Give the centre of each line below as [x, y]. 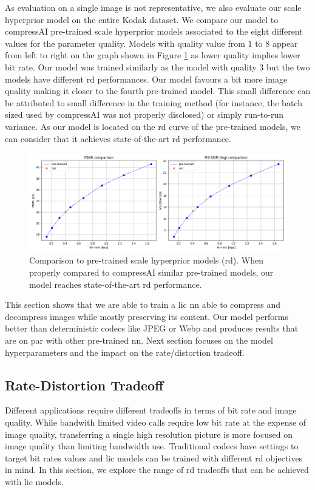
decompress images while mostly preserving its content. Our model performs [147, 316]
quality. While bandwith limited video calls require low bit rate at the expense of [156, 422]
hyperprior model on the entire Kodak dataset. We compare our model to [142, 19]
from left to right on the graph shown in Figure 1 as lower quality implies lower [153, 55]
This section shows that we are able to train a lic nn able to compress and [143, 305]
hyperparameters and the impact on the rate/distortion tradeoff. [125, 352]
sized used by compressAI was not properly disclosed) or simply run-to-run [144, 114]
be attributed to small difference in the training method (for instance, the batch [154, 102]
